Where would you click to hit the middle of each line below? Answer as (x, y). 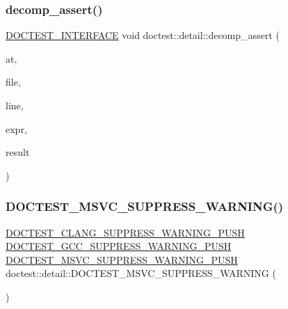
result (18, 152)
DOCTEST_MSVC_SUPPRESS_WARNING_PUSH (122, 259)
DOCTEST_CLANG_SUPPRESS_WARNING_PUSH (125, 232)
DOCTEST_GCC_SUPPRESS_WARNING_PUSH (119, 246)
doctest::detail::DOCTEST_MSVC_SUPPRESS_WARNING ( (141, 273)
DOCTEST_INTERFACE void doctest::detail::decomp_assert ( (143, 35)
